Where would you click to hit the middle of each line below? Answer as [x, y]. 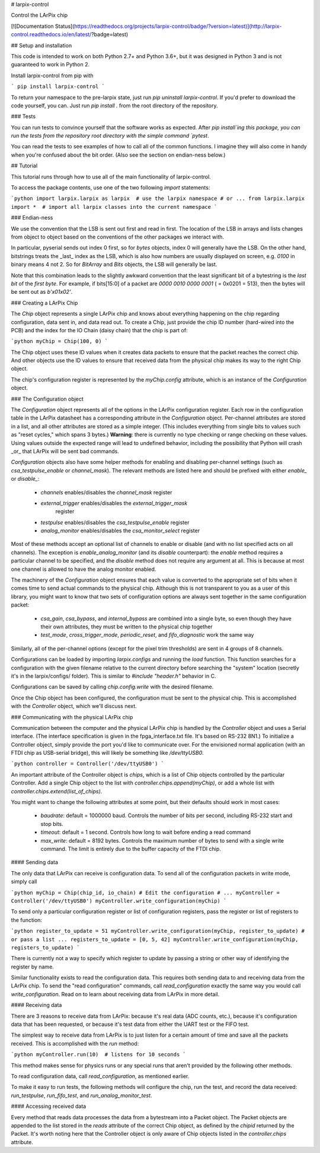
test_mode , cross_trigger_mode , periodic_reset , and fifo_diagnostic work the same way [147, 635]
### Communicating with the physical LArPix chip [72, 717]
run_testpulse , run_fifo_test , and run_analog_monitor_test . [81, 1095]
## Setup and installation [41, 45]
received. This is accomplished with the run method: [75, 1043]
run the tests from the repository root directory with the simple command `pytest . [110, 136]
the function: [27, 920]
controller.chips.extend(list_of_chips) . [57, 791]
